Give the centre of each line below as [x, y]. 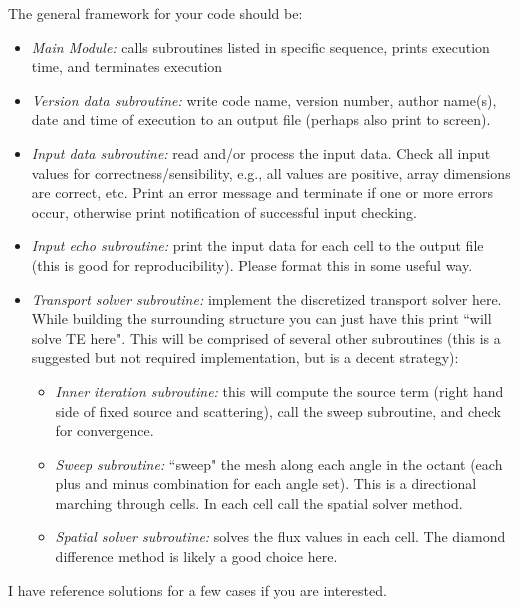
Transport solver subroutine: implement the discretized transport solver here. [266, 298]
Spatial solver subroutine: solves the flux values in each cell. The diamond [280, 536]
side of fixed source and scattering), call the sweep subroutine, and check [278, 410]
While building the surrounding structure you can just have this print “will [261, 318]
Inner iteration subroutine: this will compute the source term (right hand [279, 390]
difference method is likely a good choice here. [196, 556]
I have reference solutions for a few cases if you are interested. [197, 589]
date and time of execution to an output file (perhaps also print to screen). [261, 119]
